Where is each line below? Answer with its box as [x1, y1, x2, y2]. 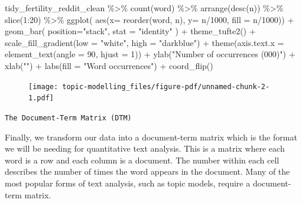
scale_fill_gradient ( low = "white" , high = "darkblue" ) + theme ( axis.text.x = [5, 36, 284, 48]
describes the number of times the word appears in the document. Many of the [5, 165, 290, 178]
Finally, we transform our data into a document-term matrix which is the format [5, 130, 297, 143]
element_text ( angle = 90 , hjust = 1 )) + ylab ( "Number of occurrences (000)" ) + [5, 48, 295, 60]
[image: [28, 82, 59, 91]
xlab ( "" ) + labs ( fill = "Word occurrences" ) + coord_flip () [5, 59, 213, 71]
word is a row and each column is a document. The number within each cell [5, 153, 280, 166]
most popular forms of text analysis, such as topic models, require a [5, 176, 251, 189]
